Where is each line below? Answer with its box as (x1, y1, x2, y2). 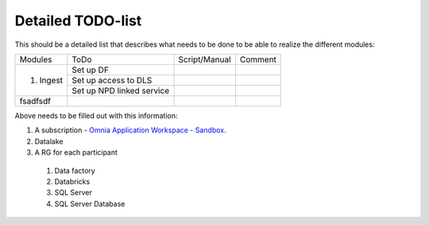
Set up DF (71, 64, 109, 75)
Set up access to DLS (71, 74, 153, 86)
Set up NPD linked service (71, 85, 170, 96)
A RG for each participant (34, 147, 118, 158)
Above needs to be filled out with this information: (14, 111, 178, 120)
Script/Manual (178, 54, 231, 65)
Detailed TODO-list (14, 12, 142, 29)
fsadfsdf (19, 95, 52, 106)
